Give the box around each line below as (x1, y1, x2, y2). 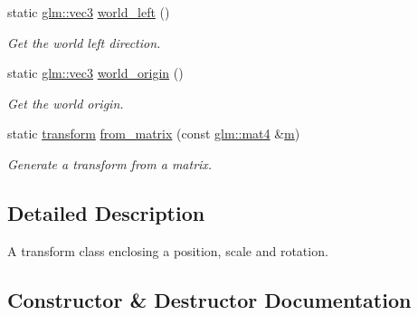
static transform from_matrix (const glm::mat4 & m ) (7, 124, 300, 143)
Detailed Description (7, 198, 205, 226)
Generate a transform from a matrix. (7, 154, 213, 173)
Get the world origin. (7, 93, 124, 112)
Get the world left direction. (7, 33, 161, 52)
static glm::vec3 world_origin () (7, 63, 184, 82)
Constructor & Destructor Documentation (7, 285, 412, 313)
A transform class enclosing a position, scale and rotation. (7, 241, 328, 260)
